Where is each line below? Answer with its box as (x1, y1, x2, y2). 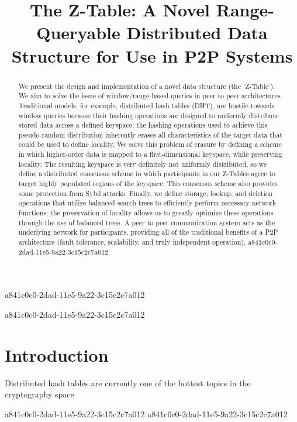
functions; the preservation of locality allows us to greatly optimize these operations (18, 208, 274, 218)
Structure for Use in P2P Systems (11, 43, 293, 67)
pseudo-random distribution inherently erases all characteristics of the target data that (18, 129, 282, 139)
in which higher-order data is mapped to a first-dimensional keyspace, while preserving (18, 149, 282, 159)
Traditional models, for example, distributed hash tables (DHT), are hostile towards (18, 100, 275, 110)
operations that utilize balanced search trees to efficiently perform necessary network (18, 198, 277, 208)
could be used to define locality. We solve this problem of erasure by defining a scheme (18, 139, 282, 149)
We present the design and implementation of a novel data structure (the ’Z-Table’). (18, 81, 275, 91)
